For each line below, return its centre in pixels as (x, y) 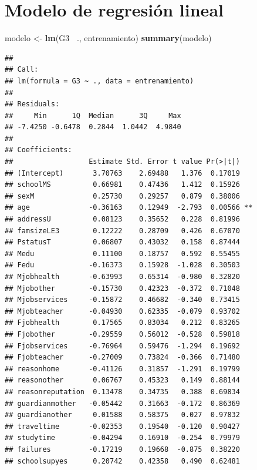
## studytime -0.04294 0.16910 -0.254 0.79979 (122, 438)
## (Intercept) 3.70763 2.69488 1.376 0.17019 (122, 173)
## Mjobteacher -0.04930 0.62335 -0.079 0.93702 (122, 311)
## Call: (22, 70)
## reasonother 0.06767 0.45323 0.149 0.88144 (122, 380)
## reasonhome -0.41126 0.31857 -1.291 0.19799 (122, 369)
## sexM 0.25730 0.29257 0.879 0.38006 (122, 196)
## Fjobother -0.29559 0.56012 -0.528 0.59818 (122, 334)
